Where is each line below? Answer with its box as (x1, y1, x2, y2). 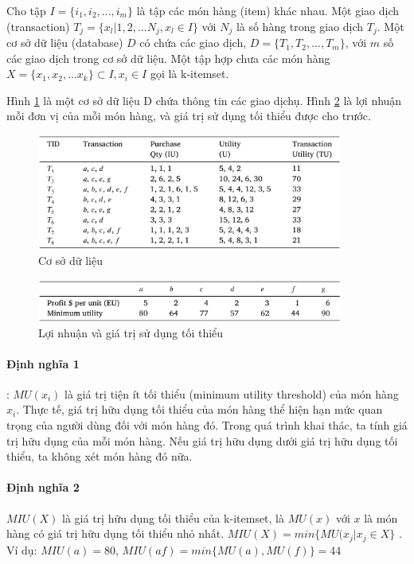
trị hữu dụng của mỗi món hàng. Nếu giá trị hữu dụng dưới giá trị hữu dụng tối (6, 432, 398, 449)
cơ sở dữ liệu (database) (6, 34, 123, 51)
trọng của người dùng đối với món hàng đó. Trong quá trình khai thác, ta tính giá (6, 417, 408, 434)
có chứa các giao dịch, (139, 34, 247, 51)
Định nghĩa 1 (6, 355, 80, 371)
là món (364, 509, 398, 526)
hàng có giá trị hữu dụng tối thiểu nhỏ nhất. (6, 525, 225, 542)
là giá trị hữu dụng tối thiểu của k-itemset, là (62, 509, 285, 526)
